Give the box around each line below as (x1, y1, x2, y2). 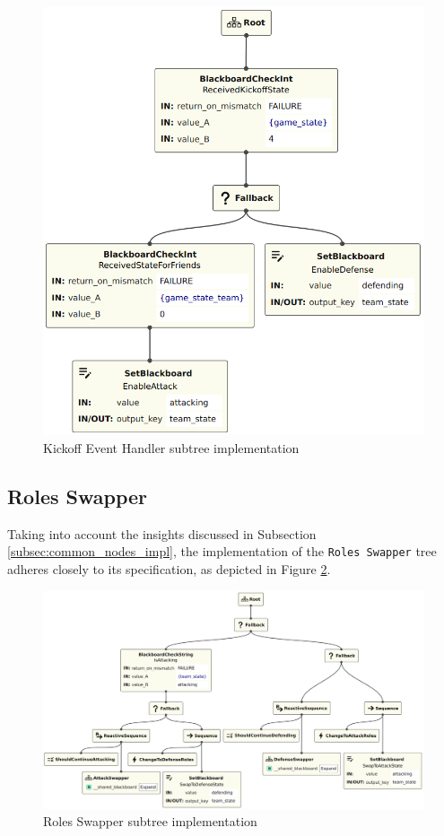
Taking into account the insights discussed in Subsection (7, 524, 317, 543)
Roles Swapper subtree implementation (43, 812, 257, 831)
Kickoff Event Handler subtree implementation (43, 439, 300, 457)
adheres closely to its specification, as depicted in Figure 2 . (7, 560, 331, 579)
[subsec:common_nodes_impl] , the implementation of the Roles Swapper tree (7, 542, 437, 561)
